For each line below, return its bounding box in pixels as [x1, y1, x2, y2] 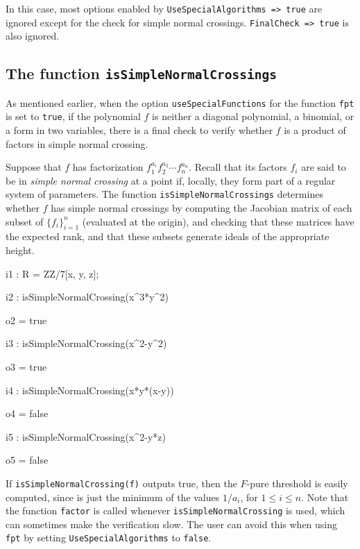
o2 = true [6, 312, 47, 327]
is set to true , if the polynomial [6, 109, 141, 124]
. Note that [301, 489, 349, 504]
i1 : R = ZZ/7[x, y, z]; [6, 266, 99, 280]
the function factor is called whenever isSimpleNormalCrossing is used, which [6, 503, 345, 518]
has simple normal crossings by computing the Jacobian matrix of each [51, 201, 352, 215]
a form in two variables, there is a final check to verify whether [6, 123, 273, 137]
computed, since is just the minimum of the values [6, 489, 220, 504]
